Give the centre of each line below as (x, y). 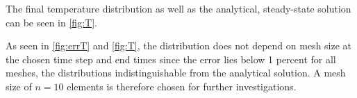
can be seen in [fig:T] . (51, 22)
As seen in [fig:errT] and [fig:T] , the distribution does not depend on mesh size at (179, 46)
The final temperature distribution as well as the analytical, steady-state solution (178, 8)
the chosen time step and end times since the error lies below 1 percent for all (171, 59)
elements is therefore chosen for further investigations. (182, 86)
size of (19, 86)
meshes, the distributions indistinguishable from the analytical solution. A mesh (176, 73)
